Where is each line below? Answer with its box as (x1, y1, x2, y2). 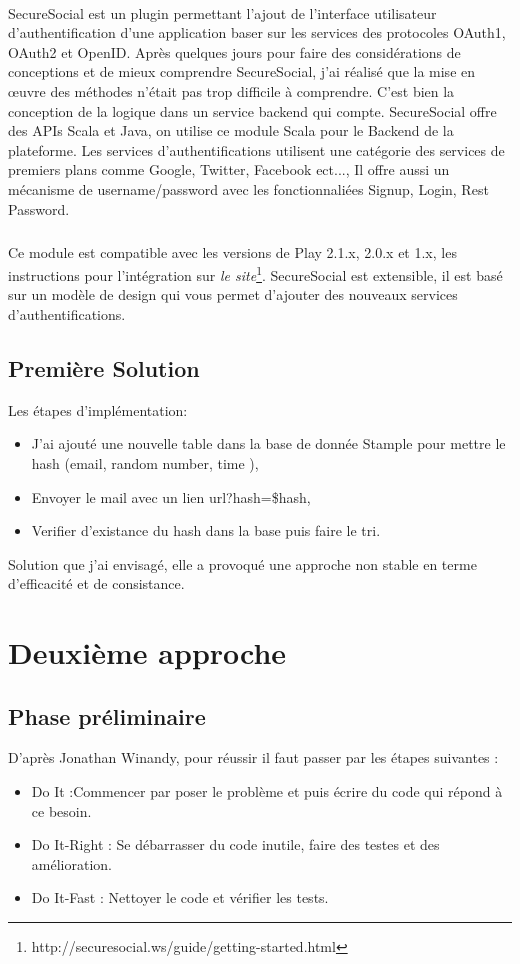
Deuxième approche (8, 632, 287, 673)
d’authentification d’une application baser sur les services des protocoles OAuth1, (8, 22, 506, 43)
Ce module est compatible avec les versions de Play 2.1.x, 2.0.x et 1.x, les (8, 241, 457, 262)
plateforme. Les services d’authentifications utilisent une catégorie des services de (8, 139, 505, 160)
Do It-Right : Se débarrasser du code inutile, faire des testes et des (31, 834, 440, 855)
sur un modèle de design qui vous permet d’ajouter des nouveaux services (8, 284, 458, 305)
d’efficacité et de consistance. (8, 573, 185, 594)
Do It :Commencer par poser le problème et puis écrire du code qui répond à (31, 781, 503, 802)
